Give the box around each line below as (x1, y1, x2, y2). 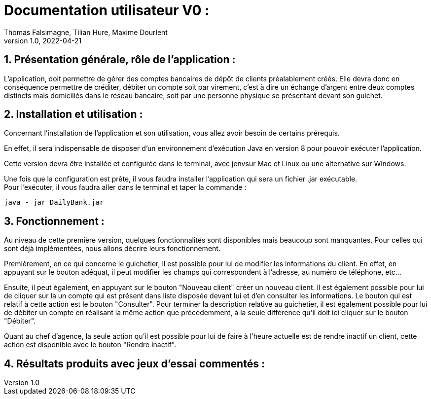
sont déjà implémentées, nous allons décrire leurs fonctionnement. (4, 244, 220, 253)
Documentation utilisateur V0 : (4, 2, 210, 19)
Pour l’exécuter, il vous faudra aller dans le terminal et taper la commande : (4, 183, 247, 192)
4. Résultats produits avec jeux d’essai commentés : (4, 357, 265, 370)
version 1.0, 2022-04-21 (4, 36, 82, 45)
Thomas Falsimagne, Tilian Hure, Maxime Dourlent (4, 28, 168, 36)
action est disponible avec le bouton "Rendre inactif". (4, 340, 177, 349)
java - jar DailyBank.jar (4, 198, 104, 207)
